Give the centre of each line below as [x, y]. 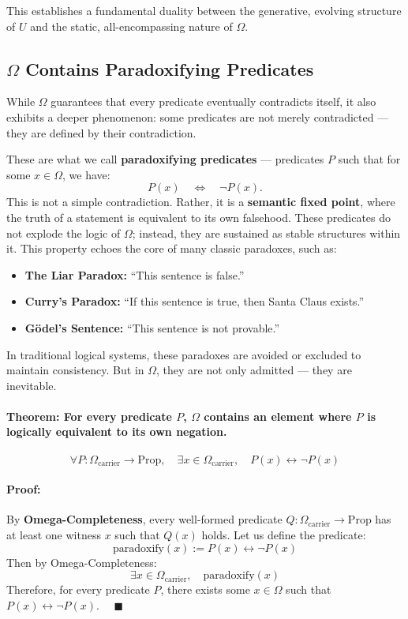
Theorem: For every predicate [89, 416]
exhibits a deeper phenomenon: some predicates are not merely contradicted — [198, 116]
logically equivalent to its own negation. [117, 431]
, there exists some [205, 589]
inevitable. [32, 385]
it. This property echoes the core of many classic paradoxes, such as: [172, 248]
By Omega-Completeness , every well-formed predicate [144, 519]
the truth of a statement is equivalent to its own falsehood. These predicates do [199, 217]
